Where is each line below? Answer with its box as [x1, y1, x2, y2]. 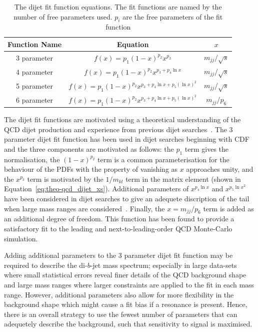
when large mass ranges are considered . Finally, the [4, 203, 165, 213]
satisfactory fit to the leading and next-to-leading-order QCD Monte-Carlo [4, 223, 232, 234]
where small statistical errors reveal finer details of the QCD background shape [4, 269, 246, 280]
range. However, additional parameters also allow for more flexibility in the [4, 289, 234, 299]
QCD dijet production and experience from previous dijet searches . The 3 [4, 124, 233, 134]
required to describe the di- [4, 259, 87, 270]
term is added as [203, 203, 254, 213]
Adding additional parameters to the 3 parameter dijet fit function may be [4, 250, 233, 260]
